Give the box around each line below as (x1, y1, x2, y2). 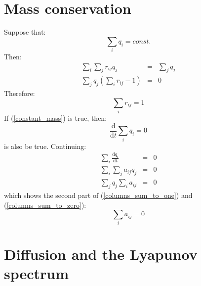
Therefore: (4, 88, 35, 98)
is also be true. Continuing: (4, 141, 86, 151)
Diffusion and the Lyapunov (4, 243, 198, 264)
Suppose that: (4, 27, 46, 37)
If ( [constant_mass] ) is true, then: (4, 113, 107, 123)
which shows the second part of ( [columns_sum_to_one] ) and (4, 190, 193, 200)
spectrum (4, 263, 69, 283)
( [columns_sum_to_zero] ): (4, 199, 86, 210)
